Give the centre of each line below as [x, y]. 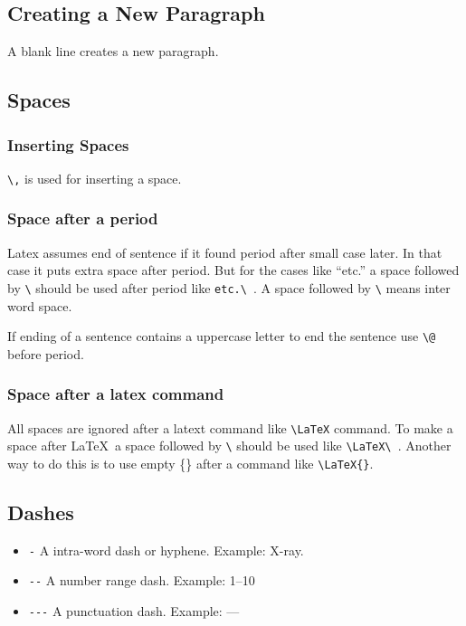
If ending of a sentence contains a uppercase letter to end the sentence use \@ [222, 336]
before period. [46, 353]
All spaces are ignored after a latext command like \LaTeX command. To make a [230, 427]
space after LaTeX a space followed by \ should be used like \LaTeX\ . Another [229, 446]
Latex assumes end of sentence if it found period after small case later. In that [225, 252]
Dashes [41, 512]
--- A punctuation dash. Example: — [134, 611]
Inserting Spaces [68, 144]
